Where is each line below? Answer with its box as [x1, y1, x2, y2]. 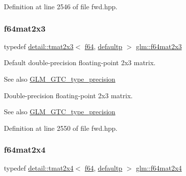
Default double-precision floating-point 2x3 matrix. [4, 57, 156, 68]
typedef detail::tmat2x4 [4, 162, 74, 173]
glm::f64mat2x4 [136, 162, 182, 173]
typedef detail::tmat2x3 [4, 41, 74, 51]
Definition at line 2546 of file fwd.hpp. [4, 1, 118, 11]
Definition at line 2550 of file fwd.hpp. [4, 123, 118, 133]
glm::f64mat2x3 [136, 41, 182, 51]
